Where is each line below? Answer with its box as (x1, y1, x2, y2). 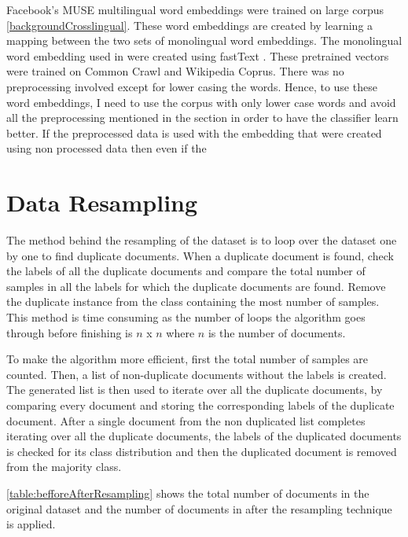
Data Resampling (6, 186, 198, 219)
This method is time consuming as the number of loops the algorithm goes (6, 309, 366, 326)
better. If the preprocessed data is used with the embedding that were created (6, 124, 382, 141)
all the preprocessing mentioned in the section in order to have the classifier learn (6, 109, 399, 126)
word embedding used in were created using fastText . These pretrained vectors (6, 47, 389, 64)
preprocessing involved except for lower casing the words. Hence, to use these (6, 78, 377, 94)
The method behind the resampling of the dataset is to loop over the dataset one (6, 232, 397, 248)
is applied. (6, 516, 56, 532)
